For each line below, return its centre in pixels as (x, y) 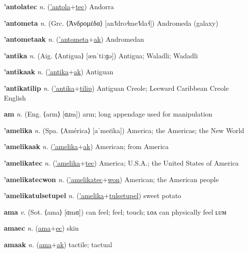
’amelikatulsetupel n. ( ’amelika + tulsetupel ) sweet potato (93, 195)
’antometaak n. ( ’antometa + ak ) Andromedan (74, 39)
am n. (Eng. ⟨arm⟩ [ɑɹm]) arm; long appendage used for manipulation (108, 114)
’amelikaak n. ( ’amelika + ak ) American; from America (86, 146)
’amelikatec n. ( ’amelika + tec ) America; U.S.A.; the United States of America (121, 162)
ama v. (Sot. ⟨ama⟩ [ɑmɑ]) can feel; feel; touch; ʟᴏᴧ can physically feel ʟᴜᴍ (115, 211)
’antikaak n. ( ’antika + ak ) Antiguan (59, 72)
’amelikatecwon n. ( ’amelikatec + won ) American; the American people (111, 179)
